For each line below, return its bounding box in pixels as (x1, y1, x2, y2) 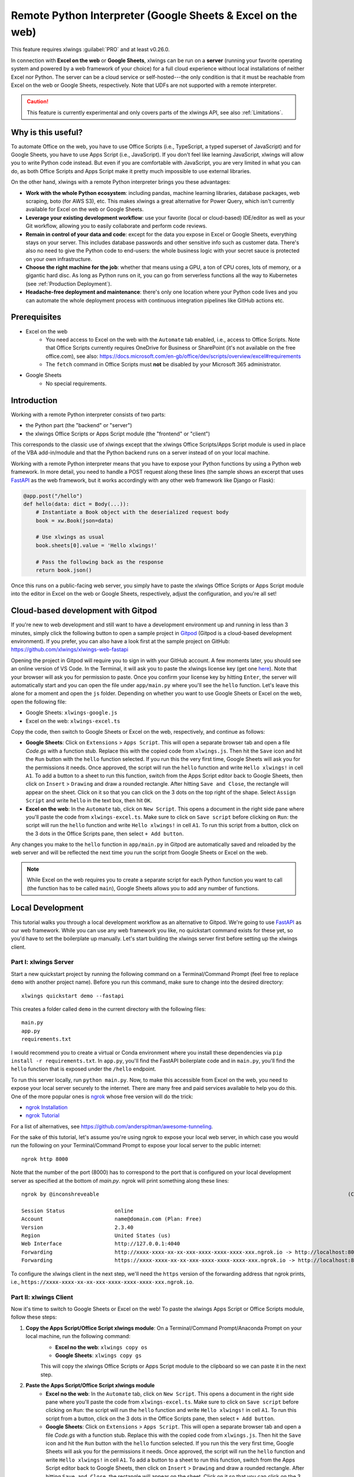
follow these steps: (11, 1313, 57, 1320)
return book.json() (35, 567, 93, 574)
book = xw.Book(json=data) (35, 517, 114, 524)
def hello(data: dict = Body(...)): (23, 500, 130, 507)
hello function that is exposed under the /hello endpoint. (11, 1065, 156, 1072)
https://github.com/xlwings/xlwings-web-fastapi (11, 646, 129, 653)
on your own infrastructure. (25, 255, 93, 262)
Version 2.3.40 (21, 1224, 134, 1231)
